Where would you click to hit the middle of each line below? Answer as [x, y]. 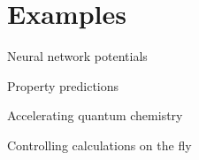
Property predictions [63, 85]
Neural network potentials [77, 56]
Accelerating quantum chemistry [95, 115]
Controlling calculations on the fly [99, 145]
